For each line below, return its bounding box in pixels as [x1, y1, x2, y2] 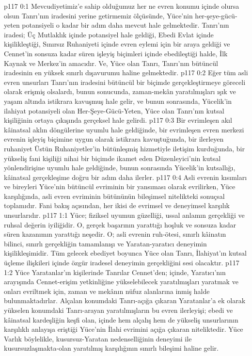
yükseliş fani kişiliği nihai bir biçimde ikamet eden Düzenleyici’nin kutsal [4, 153, 221, 163]
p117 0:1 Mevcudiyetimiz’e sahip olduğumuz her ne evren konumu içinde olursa [4, 1, 239, 11]
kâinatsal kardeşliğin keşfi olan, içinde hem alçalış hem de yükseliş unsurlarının [4, 314, 238, 324]
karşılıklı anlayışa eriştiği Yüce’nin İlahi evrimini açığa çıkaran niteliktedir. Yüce [4, 324, 243, 334]
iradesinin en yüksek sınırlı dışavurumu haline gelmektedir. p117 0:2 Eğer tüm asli [4, 67, 248, 78]
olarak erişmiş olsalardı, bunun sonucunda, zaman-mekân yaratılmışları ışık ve [4, 86, 236, 97]
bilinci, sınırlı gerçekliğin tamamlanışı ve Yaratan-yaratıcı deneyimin [4, 238, 207, 248]
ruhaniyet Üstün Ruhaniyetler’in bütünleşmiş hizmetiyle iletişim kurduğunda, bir [4, 143, 245, 153]
